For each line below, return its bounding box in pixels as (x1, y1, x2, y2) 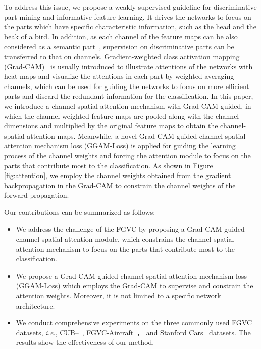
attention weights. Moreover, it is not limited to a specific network (16, 290, 221, 301)
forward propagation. (4, 190, 69, 200)
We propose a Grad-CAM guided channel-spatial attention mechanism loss (16, 270, 247, 281)
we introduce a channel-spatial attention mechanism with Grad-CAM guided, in (4, 100, 251, 111)
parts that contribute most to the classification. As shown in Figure (4, 160, 213, 170)
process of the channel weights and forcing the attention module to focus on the (4, 150, 251, 160)
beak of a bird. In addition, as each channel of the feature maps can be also (4, 31, 238, 41)
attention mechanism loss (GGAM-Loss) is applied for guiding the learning (4, 140, 236, 151)
